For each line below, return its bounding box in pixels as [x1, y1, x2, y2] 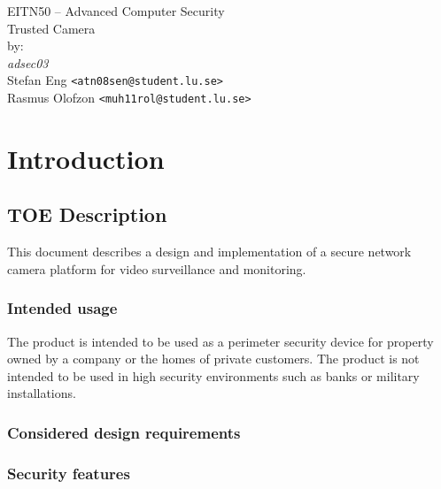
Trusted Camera [7, 19, 96, 37]
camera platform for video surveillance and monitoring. [7, 259, 306, 278]
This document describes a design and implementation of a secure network [7, 242, 412, 261]
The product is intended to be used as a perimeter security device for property [7, 332, 434, 350]
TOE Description [7, 201, 167, 228]
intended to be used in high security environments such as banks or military [7, 366, 420, 385]
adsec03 [7, 53, 49, 72]
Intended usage [7, 297, 118, 319]
